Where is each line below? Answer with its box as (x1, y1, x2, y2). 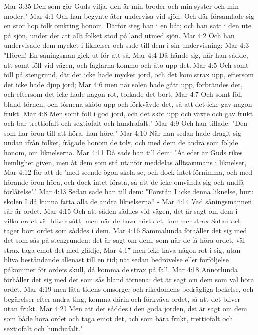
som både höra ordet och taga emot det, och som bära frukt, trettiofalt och (4, 313, 233, 323)
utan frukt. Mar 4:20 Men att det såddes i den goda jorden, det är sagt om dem (4, 303, 247, 314)
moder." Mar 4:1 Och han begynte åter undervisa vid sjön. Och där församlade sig (4, 10, 254, 21)
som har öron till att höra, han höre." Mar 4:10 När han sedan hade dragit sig (4, 127, 241, 138)
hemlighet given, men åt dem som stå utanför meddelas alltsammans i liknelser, (4, 157, 247, 167)
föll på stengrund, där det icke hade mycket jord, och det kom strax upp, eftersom (4, 69, 254, 80)
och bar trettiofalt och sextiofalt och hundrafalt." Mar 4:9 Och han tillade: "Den (4, 118, 248, 128)
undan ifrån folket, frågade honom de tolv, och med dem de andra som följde (4, 137, 238, 148)
